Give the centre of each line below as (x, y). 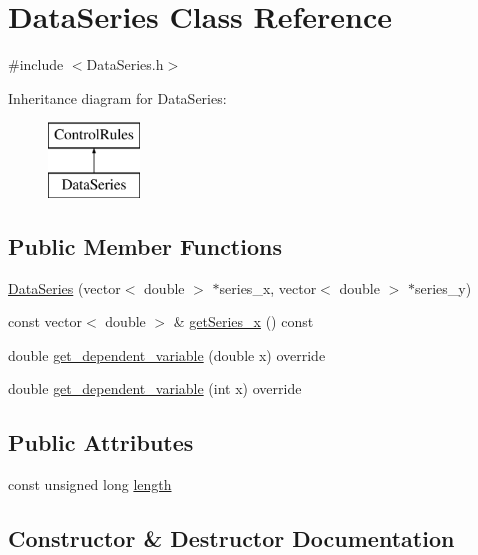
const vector (45, 321)
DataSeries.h (125, 64)
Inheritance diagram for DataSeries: (117, 97)
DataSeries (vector (64, 287)
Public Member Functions (145, 245)
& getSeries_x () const (243, 321)
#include (36, 64)
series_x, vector (268, 287)
